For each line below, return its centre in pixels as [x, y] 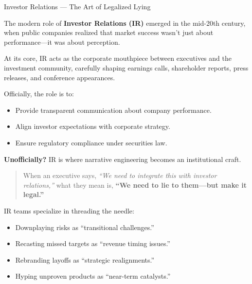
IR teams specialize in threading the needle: [69, 210]
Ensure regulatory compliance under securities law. [91, 142]
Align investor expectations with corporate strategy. [93, 126]
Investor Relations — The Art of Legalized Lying [77, 6]
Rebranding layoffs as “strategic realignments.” [85, 259]
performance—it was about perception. [62, 42]
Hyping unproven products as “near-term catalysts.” [93, 276]
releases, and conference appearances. [60, 77]
